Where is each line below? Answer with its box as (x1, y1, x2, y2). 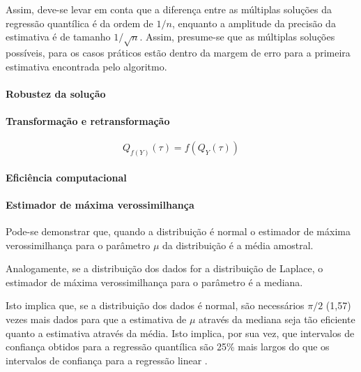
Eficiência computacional (6, 170, 127, 184)
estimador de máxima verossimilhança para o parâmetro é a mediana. (6, 274, 303, 289)
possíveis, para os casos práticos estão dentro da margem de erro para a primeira (6, 45, 351, 59)
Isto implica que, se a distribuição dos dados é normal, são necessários (6, 298, 305, 313)
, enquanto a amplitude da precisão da (171, 15, 336, 30)
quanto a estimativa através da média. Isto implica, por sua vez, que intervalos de (6, 325, 355, 340)
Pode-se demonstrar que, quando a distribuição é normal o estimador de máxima (6, 223, 351, 238)
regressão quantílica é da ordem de (6, 15, 153, 30)
